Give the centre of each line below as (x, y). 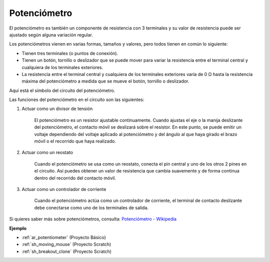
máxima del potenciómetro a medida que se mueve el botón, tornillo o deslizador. (105, 81)
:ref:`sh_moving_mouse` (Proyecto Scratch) (66, 244)
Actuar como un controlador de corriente (64, 189)
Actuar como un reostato (47, 152)
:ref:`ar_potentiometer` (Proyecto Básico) (64, 237)
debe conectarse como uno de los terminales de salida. (91, 207)
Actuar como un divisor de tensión (57, 109)
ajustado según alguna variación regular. (51, 34)
